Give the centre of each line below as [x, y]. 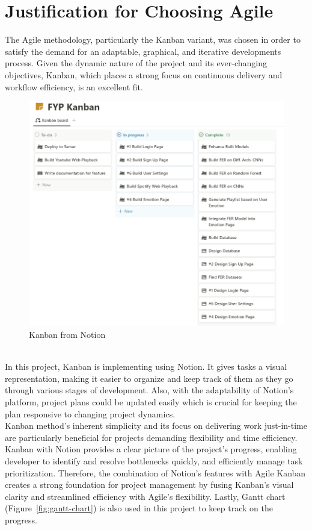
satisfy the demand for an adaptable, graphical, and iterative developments [143, 51]
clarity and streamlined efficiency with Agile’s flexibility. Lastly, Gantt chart [145, 496]
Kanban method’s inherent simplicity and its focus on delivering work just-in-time [156, 426]
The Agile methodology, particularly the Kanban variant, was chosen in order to [153, 39]
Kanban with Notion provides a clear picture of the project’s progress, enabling [151, 449]
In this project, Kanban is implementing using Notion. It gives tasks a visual [146, 366]
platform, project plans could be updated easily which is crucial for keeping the [151, 401]
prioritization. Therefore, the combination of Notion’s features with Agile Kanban [155, 472]
